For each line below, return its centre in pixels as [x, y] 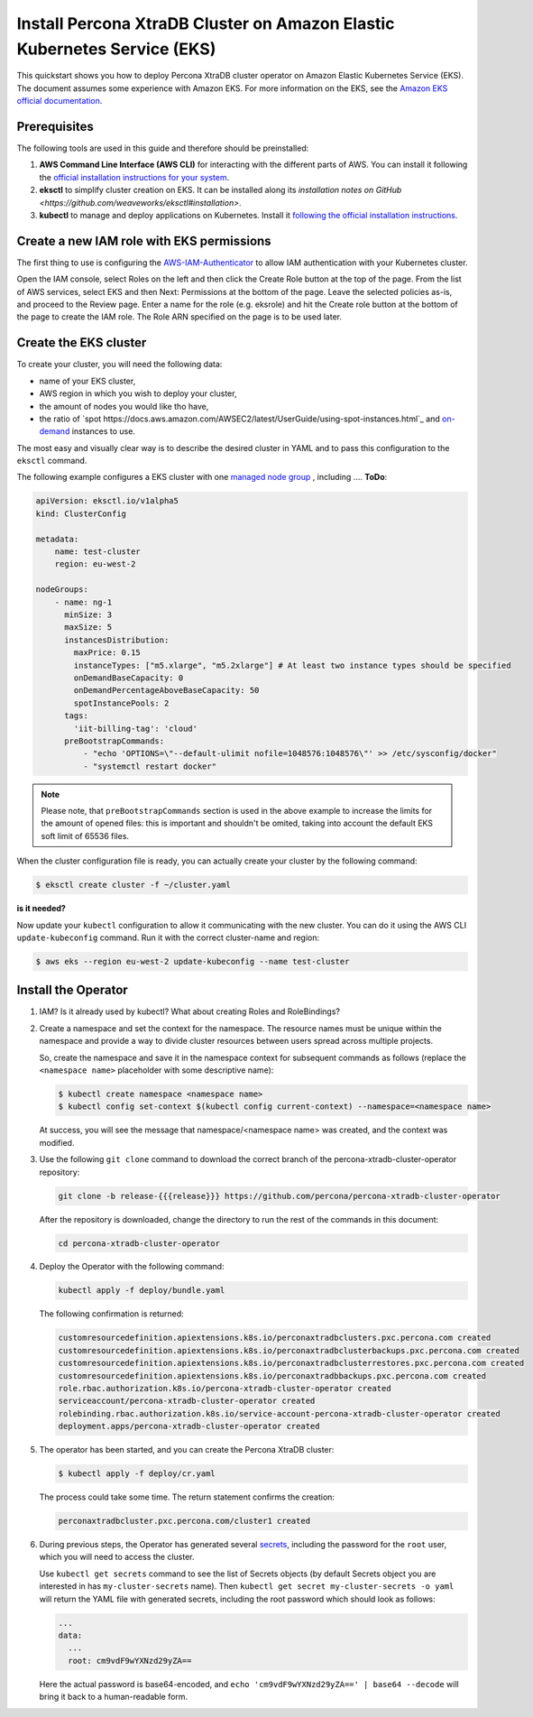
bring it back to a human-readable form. [114, 1697]
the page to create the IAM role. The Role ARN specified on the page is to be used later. [179, 317]
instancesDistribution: [117, 640]
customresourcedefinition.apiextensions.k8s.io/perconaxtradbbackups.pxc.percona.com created [272, 1375]
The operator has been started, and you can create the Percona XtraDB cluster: [187, 1450]
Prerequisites [55, 126]
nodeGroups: [62, 590]
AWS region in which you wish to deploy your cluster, [138, 393]
